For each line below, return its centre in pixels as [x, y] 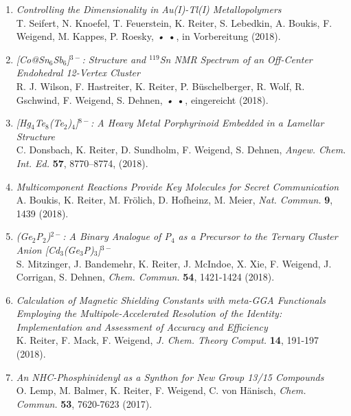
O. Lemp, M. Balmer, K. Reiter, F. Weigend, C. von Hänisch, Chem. [161, 390]
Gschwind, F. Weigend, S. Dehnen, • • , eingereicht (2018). [142, 99]
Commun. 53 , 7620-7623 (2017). [84, 403]
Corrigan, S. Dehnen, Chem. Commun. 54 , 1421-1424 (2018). [145, 277]
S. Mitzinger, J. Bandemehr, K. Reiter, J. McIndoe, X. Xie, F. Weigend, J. [174, 263]
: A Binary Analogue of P [117, 236]
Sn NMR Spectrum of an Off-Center [236, 59]
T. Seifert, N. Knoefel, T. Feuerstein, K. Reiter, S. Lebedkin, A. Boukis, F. [174, 22]
